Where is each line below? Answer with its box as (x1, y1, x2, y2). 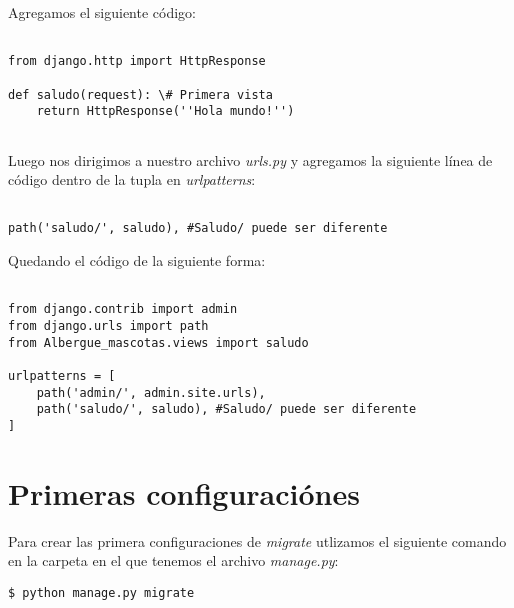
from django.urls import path (8, 318, 209, 333)
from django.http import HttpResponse (8, 54, 266, 69)
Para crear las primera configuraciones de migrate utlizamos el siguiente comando (8, 530, 507, 551)
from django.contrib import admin (8, 302, 238, 317)
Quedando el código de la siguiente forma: (8, 250, 266, 271)
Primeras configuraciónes (8, 472, 360, 513)
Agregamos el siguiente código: (8, 2, 197, 22)
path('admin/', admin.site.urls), (36, 385, 266, 400)
